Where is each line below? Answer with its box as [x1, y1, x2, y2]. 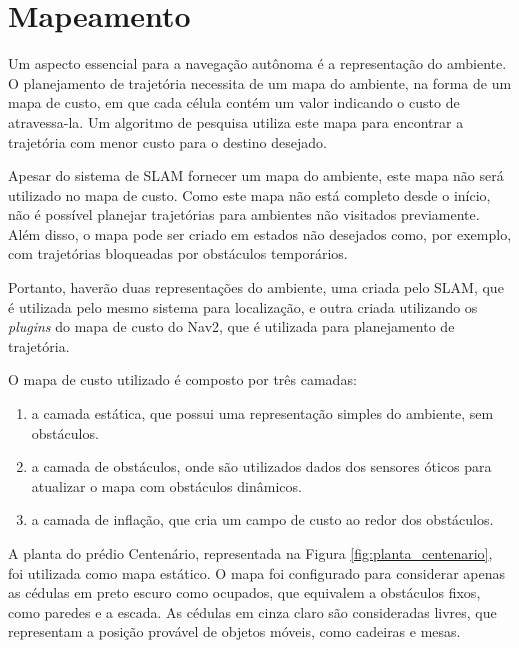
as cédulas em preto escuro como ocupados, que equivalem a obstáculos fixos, [8, 582, 481, 603]
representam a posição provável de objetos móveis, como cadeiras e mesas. [8, 621, 461, 642]
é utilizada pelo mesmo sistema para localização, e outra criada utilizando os [8, 296, 478, 317]
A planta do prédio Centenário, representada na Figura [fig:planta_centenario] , [8, 543, 493, 563]
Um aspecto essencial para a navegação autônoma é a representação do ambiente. [8, 53, 507, 74]
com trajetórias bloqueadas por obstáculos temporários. [8, 243, 348, 264]
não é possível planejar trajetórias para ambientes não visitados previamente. [8, 204, 480, 225]
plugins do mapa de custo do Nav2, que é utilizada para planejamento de [8, 316, 455, 337]
